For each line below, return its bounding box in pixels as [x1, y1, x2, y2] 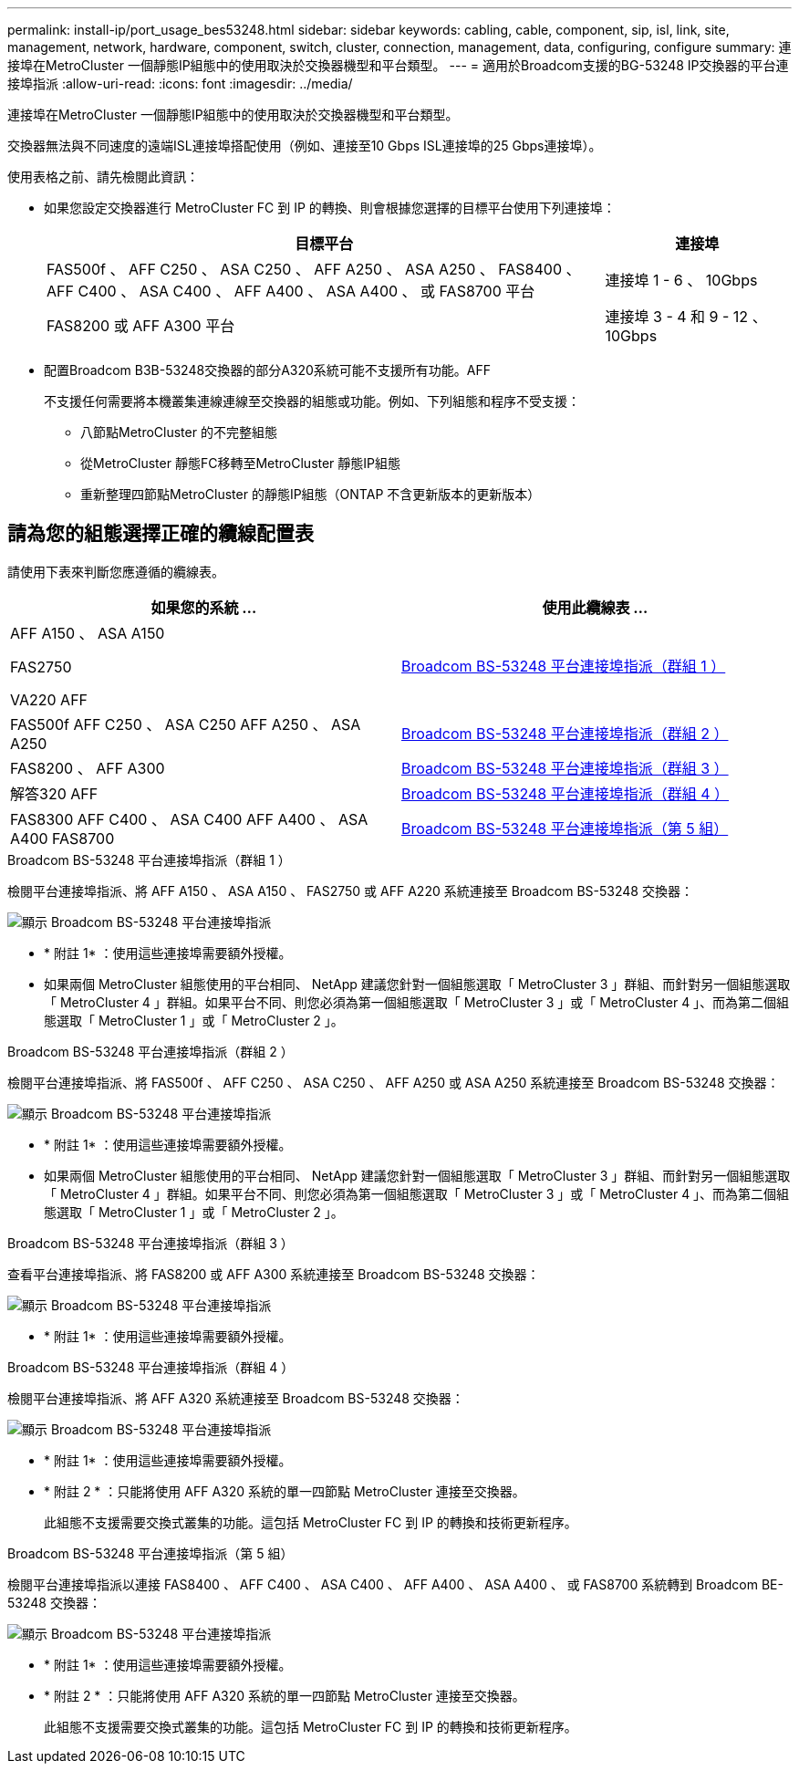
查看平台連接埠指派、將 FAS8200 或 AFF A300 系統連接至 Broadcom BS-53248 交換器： [7, 1266, 540, 1282]
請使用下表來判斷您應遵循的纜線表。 [7, 563, 224, 579]
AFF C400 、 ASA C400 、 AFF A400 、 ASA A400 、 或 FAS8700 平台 [47, 282, 535, 300]
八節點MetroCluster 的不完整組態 [80, 424, 277, 440]
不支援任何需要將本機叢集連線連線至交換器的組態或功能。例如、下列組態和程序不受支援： [44, 393, 580, 409]
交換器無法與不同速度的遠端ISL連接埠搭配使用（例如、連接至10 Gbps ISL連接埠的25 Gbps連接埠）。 [7, 138, 602, 153]
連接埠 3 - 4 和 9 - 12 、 [605, 307, 767, 326]
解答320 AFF [10, 784, 99, 803]
